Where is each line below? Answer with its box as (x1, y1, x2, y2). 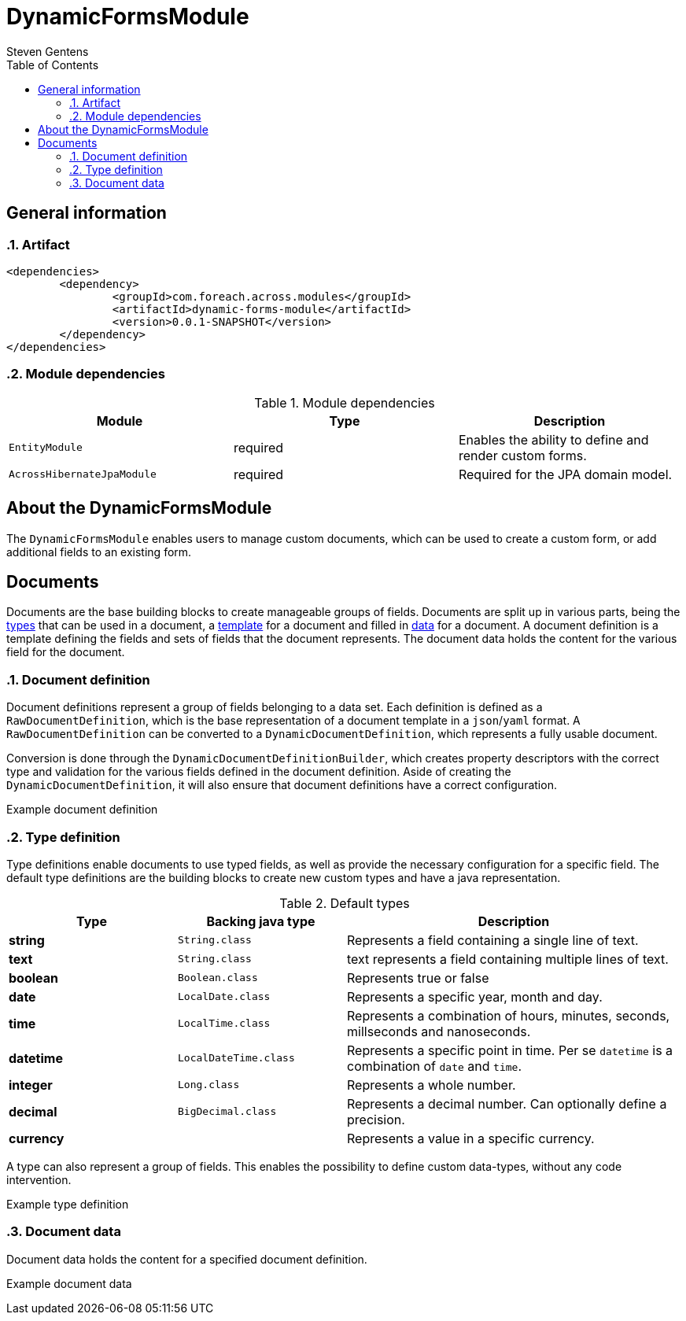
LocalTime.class (178, 1017, 271, 1030)
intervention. (6, 1172, 72, 1186)
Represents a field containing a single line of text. (347, 932, 639, 948)
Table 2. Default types (279, 895, 410, 911)
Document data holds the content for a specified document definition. (6, 1252, 367, 1266)
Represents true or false (347, 969, 489, 986)
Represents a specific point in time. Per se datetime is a (347, 1042, 673, 1058)
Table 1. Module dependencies (254, 394, 435, 411)
